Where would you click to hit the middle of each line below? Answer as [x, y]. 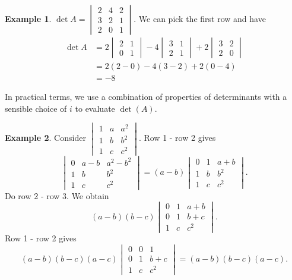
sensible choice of [36, 108]
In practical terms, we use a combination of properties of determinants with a [146, 97]
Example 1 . [28, 18]
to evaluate [95, 108]
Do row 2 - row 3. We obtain [57, 195]
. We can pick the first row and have [200, 18]
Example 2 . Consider [45, 138]
